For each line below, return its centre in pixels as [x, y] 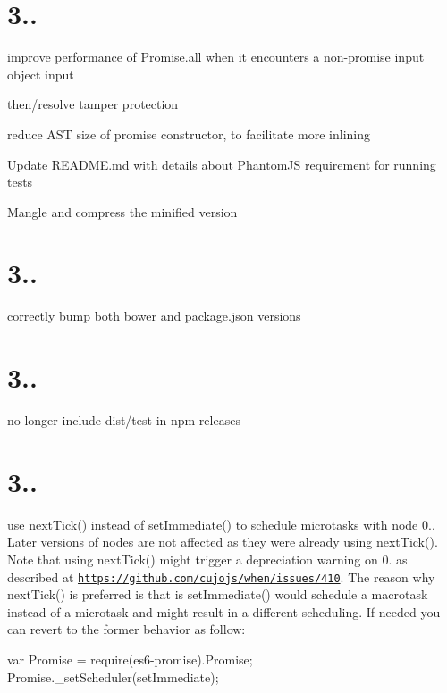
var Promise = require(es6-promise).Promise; [130, 660]
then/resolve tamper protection [93, 104]
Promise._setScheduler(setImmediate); [113, 676]
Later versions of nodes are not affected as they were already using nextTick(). [223, 542]
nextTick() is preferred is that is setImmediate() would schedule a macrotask [218, 594]
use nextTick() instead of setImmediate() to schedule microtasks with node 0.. [221, 524]
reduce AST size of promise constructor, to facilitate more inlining [189, 134]
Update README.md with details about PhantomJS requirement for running [222, 164]
